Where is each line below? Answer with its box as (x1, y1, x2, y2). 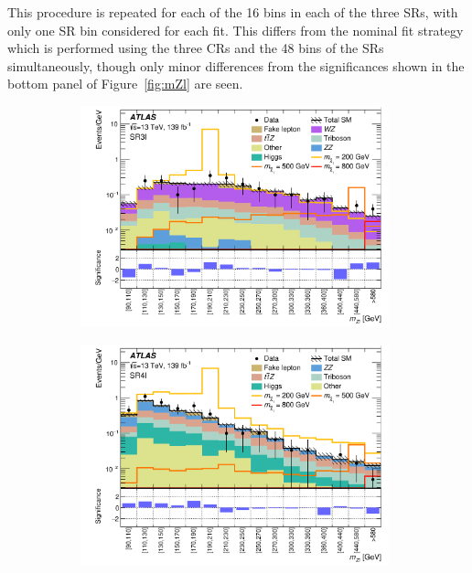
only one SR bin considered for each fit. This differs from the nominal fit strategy (7, 20, 464, 39)
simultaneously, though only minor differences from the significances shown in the (7, 56, 465, 75)
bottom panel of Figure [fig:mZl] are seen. (7, 74, 243, 93)
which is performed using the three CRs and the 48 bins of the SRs (7, 38, 384, 58)
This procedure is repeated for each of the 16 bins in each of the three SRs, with (7, 3, 458, 21)
